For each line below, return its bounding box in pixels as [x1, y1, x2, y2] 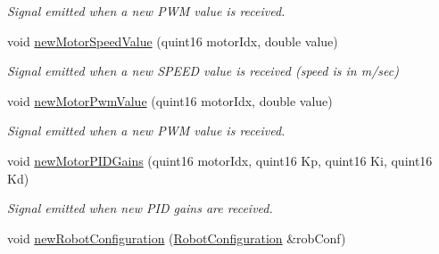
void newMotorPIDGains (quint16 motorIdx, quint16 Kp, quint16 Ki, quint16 [7, 151, 433, 169]
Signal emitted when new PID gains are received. [7, 199, 273, 217]
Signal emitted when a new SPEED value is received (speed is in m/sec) [7, 61, 399, 80]
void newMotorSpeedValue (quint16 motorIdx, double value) [7, 31, 338, 50]
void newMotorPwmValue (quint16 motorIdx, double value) [7, 91, 333, 110]
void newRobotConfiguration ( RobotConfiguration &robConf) [7, 228, 346, 247]
